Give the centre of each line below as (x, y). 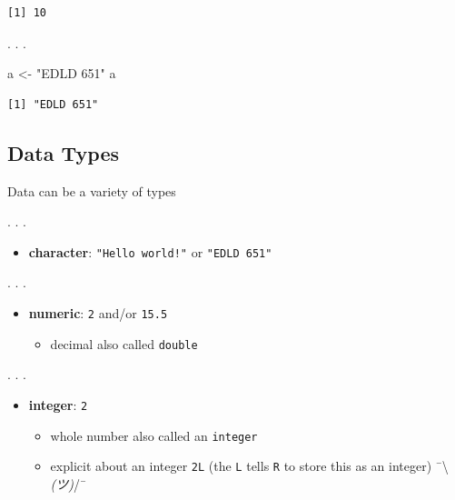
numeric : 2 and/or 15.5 (98, 313)
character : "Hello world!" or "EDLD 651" (150, 251)
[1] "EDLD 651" (53, 104)
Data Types (63, 152)
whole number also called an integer (154, 435)
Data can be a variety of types (92, 190)
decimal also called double (124, 343)
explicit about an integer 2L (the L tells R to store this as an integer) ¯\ (249, 466)
